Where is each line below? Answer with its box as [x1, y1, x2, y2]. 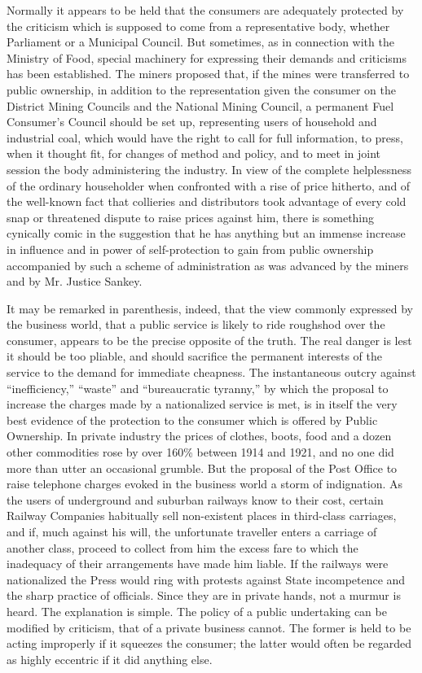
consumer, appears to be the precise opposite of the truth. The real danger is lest [7, 331, 412, 348]
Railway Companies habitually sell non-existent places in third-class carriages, [7, 507, 397, 524]
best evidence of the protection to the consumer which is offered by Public [7, 411, 378, 428]
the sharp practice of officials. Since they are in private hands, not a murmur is [7, 587, 401, 604]
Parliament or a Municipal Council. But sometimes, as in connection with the [7, 33, 394, 50]
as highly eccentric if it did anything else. [7, 650, 213, 667]
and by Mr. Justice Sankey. [7, 273, 143, 290]
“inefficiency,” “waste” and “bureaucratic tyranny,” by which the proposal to [7, 379, 389, 396]
